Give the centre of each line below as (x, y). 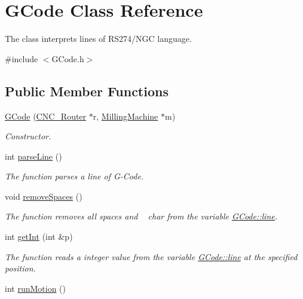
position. (20, 268)
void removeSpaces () (44, 196)
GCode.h (68, 58)
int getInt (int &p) (39, 237)
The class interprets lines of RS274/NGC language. (98, 39)
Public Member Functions (87, 91)
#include (22, 58)
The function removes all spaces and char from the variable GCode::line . (141, 216)
